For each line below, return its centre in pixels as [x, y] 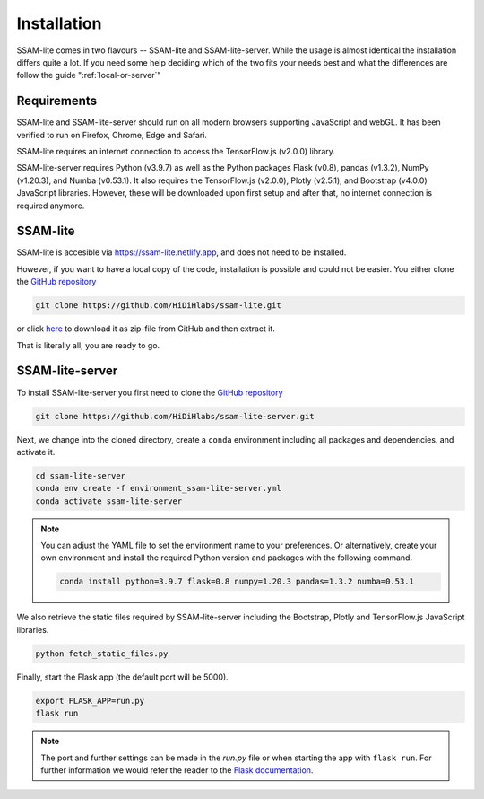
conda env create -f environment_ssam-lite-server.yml [158, 488]
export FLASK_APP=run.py [90, 701]
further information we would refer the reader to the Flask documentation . [177, 770]
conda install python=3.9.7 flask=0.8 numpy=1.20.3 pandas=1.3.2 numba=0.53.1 [237, 582]
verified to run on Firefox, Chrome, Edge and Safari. [112, 135]
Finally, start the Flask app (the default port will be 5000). [122, 677]
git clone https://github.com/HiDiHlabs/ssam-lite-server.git [175, 416]
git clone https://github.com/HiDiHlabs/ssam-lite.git [158, 306]
